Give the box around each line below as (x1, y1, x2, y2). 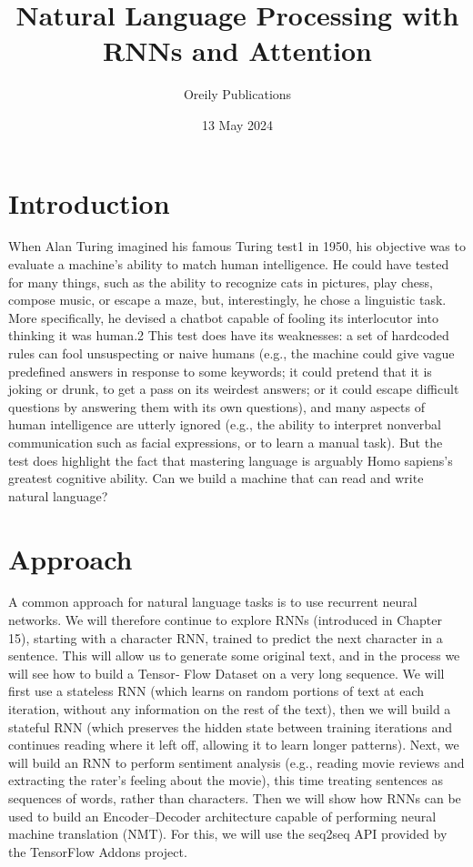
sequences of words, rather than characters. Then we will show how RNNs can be (8, 789, 461, 807)
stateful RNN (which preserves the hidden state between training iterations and (8, 717, 453, 736)
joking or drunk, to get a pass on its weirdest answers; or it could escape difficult (8, 379, 459, 398)
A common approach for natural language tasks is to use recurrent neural (8, 592, 418, 611)
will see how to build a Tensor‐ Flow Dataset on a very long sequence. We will (8, 663, 445, 682)
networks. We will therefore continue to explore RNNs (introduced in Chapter (8, 610, 442, 630)
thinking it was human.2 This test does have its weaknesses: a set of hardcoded (8, 326, 449, 345)
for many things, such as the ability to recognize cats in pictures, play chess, (8, 272, 433, 291)
